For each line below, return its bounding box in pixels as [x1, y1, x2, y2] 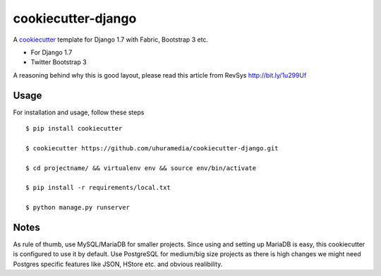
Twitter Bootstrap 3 [30, 58, 87, 66]
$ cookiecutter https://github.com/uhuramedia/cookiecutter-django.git [25, 144, 279, 152]
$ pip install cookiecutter [25, 124, 123, 133]
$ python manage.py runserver [25, 203, 131, 212]
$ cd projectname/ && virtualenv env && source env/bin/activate [25, 164, 257, 172]
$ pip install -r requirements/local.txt [25, 184, 171, 192]
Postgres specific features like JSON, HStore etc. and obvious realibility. [13, 260, 223, 268]
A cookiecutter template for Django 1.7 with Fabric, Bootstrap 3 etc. [13, 35, 208, 44]
